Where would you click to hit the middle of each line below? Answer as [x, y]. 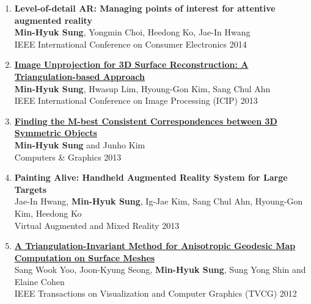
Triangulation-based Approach [79, 76]
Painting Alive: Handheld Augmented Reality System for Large [151, 177]
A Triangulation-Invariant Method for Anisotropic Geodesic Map [155, 246]
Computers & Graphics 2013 [68, 157]
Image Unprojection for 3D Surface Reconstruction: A [131, 64]
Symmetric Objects [56, 133]
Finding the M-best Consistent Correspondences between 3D [146, 121]
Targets [31, 189]
